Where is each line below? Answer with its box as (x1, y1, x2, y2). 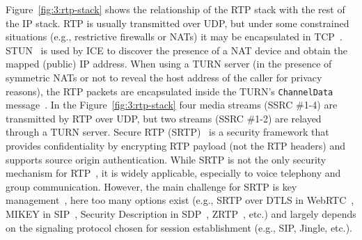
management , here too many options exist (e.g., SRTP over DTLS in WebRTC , (6, 193, 354, 207)
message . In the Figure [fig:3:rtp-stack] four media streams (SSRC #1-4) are (6, 97, 338, 112)
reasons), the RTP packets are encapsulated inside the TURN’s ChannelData (6, 83, 333, 98)
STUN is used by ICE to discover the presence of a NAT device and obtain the (6, 42, 347, 57)
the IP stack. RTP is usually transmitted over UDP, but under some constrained (6, 15, 349, 30)
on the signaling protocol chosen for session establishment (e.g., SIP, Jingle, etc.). (6, 220, 353, 234)
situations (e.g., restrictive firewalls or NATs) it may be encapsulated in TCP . (6, 29, 343, 44)
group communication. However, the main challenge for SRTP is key (6, 179, 297, 193)
